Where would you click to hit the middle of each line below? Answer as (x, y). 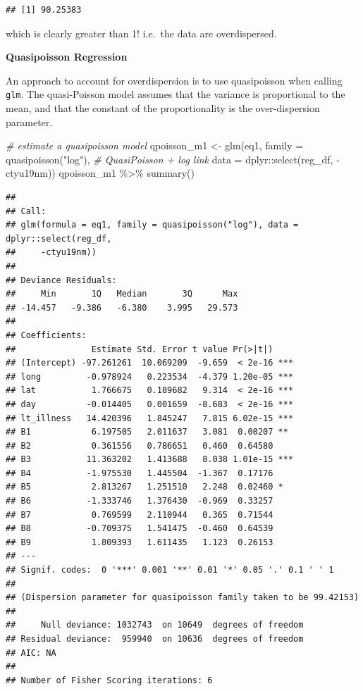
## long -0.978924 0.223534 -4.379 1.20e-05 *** (150, 376)
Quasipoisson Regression (67, 57)
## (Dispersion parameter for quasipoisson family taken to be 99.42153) (183, 598)
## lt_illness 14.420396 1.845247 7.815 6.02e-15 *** (150, 418)
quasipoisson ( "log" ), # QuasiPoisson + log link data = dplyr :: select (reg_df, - (173, 159)
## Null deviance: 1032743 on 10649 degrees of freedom (155, 625)
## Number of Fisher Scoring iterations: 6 (109, 680)
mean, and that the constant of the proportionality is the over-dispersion (163, 108)
